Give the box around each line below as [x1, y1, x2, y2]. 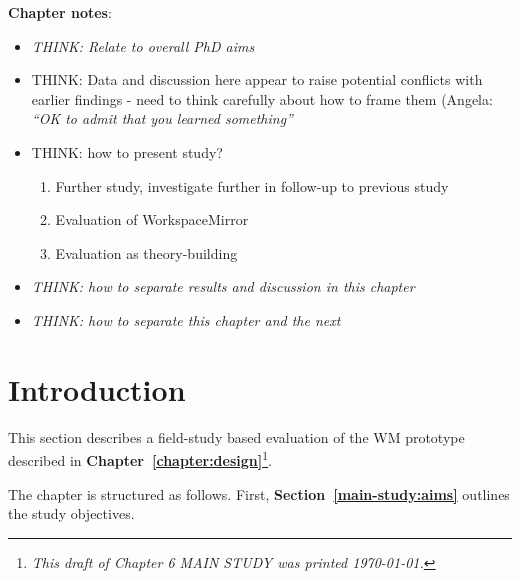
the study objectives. [8, 503, 135, 524]
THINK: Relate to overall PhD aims [31, 35, 255, 56]
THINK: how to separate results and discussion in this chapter [31, 276, 415, 297]
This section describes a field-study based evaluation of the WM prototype [8, 426, 465, 447]
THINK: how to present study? [31, 141, 223, 162]
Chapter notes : [8, 2, 112, 22]
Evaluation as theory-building [55, 242, 238, 263]
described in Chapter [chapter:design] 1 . [8, 447, 272, 470]
